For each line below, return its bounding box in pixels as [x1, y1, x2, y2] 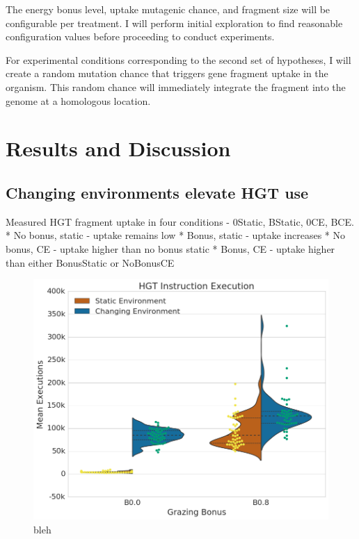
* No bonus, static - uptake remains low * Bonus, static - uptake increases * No [6, 228, 346, 242]
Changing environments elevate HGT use [6, 181, 309, 203]
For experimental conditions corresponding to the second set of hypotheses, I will [6, 52, 351, 67]
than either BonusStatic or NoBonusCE [6, 255, 175, 269]
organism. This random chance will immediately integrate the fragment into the [6, 79, 346, 94]
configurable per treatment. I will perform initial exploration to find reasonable [6, 15, 343, 30]
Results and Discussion [6, 134, 231, 163]
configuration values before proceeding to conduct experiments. [6, 29, 275, 44]
